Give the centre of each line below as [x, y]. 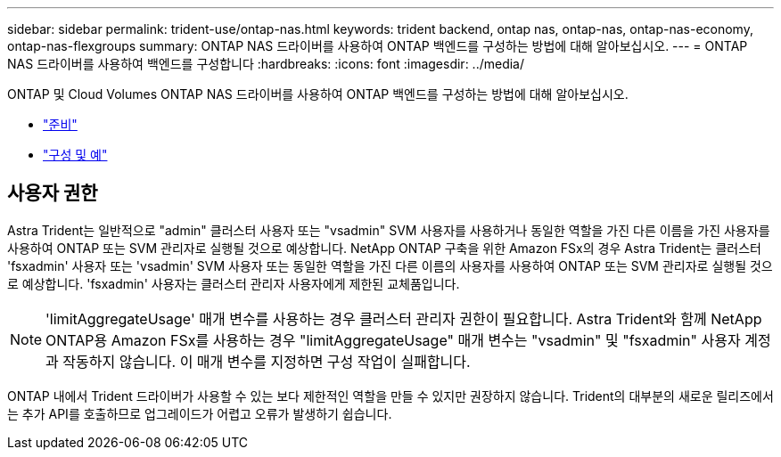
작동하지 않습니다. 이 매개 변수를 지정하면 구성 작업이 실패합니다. [267, 361]
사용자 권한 [53, 193]
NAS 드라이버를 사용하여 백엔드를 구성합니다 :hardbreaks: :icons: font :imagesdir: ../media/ [266, 64]
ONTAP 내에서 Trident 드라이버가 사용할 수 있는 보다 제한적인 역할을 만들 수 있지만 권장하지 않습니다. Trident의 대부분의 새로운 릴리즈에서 [390, 396]
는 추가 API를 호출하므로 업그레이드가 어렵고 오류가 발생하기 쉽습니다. [200, 413]
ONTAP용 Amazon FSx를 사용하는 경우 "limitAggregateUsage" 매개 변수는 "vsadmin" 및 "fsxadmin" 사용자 [393, 340]
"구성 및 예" [75, 155]
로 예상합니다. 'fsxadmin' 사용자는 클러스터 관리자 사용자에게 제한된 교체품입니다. [234, 283]
